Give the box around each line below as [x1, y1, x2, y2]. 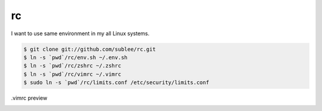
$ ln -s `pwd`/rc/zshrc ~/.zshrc [23, 63, 122, 69]
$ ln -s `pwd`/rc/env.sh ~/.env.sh [23, 54, 128, 61]
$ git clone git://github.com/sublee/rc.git [23, 45, 156, 53]
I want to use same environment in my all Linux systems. [11, 30, 150, 37]
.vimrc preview [11, 94, 48, 101]
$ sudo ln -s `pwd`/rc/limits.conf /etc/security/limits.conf [23, 79, 209, 86]
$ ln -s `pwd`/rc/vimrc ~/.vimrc [23, 70, 122, 78]
